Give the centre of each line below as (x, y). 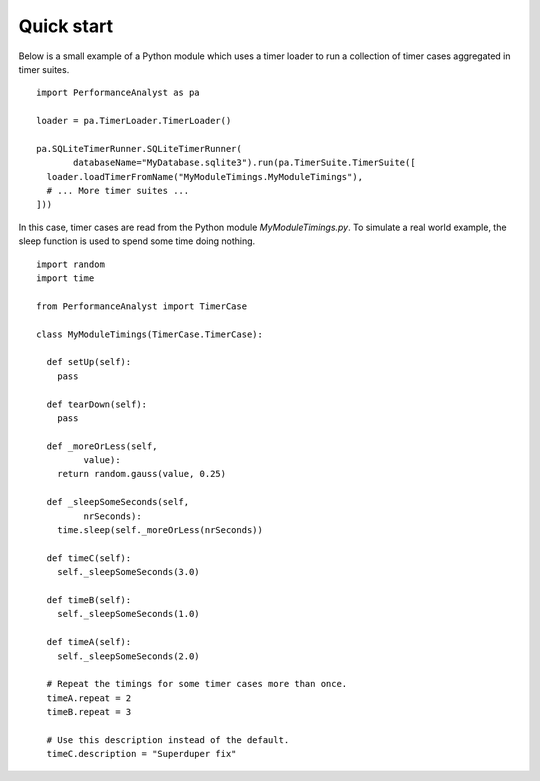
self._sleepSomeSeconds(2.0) (128, 656)
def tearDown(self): (97, 404)
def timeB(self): (89, 600)
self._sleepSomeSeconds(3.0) (128, 572)
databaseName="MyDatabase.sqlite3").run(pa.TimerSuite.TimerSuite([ (244, 163)
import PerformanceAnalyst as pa (118, 93)
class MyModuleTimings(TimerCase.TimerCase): (150, 334)
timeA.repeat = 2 (89, 698)
